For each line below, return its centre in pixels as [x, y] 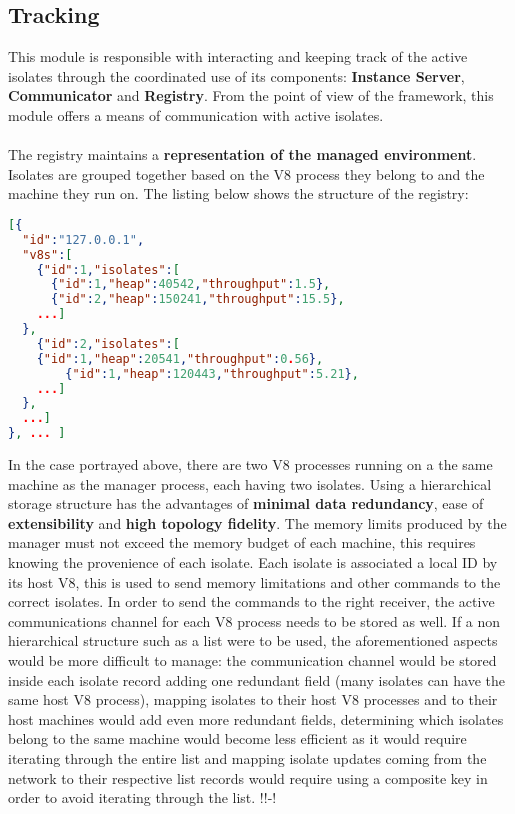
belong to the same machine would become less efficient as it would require [237, 738]
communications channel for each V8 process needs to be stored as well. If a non [254, 620]
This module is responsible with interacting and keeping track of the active [238, 56]
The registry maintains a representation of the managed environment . [242, 154]
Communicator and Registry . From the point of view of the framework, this [251, 95]
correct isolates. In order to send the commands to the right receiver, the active [251, 601]
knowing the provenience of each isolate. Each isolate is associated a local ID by [253, 562]
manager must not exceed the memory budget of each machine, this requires [242, 542]
